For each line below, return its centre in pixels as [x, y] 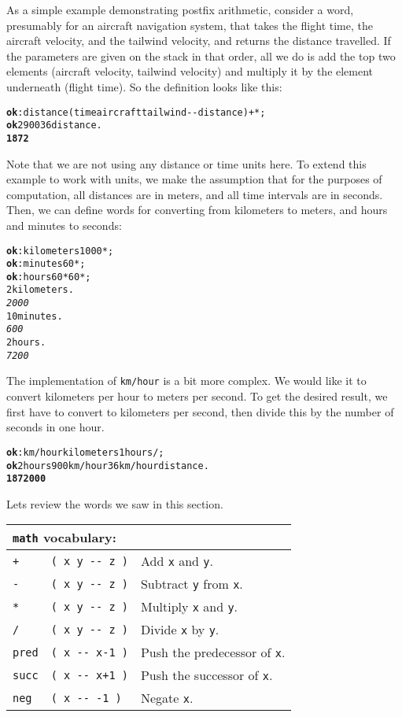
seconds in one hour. [55, 427]
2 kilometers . [40, 290]
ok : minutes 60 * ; [46, 264]
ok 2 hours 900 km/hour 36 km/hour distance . [108, 466]
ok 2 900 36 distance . [54, 126]
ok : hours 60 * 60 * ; [49, 277]
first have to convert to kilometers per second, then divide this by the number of [200, 411]
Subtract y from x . [192, 584]
